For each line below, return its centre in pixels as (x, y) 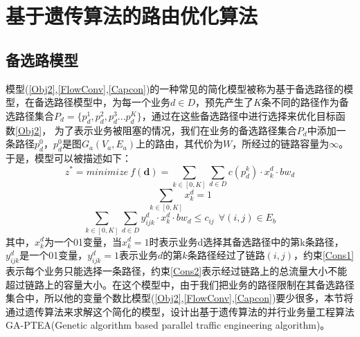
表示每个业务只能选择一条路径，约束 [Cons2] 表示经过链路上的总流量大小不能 (177, 270)
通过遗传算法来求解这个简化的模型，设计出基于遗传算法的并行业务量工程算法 (180, 311)
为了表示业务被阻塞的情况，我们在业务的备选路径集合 (175, 130)
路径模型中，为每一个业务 (112, 102)
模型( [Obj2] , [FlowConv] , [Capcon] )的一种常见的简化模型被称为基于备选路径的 (175, 88)
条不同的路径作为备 (305, 102)
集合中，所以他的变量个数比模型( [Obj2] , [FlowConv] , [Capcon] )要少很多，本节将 (180, 298)
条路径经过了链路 (226, 255)
